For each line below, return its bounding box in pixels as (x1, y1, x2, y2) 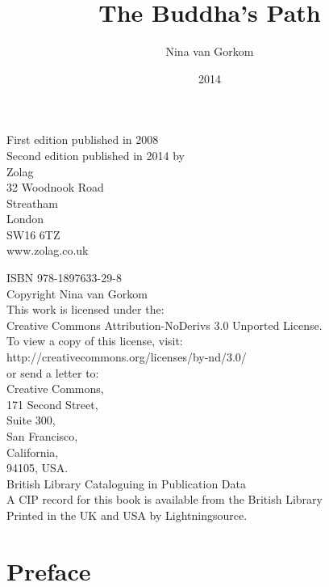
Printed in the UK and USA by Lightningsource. (6, 506, 248, 523)
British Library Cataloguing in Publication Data (6, 475, 246, 492)
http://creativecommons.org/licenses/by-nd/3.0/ (6, 348, 247, 365)
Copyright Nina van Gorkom (6, 285, 148, 302)
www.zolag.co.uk (6, 242, 89, 259)
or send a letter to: (6, 364, 99, 381)
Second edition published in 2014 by (6, 146, 185, 163)
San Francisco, (6, 428, 78, 444)
